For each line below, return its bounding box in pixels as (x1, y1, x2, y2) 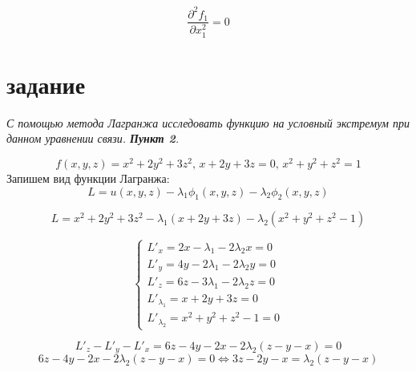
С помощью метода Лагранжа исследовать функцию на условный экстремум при (6, 114, 410, 131)
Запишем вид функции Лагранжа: (6, 170, 170, 187)
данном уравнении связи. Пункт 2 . (6, 130, 180, 147)
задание (6, 67, 86, 100)
